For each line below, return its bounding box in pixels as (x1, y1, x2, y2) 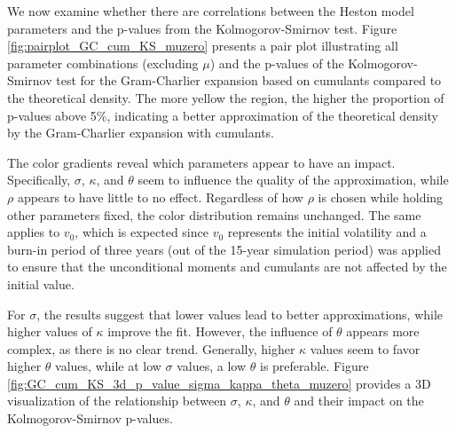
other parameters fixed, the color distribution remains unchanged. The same (7, 205, 421, 224)
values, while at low (55, 357, 161, 375)
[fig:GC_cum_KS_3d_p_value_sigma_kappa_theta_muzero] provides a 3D (7, 374, 431, 392)
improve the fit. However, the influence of (107, 322, 333, 341)
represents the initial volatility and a (227, 223, 427, 241)
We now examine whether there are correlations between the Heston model (7, 2, 414, 20)
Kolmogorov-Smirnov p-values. (7, 409, 173, 428)
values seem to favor (310, 339, 421, 358)
